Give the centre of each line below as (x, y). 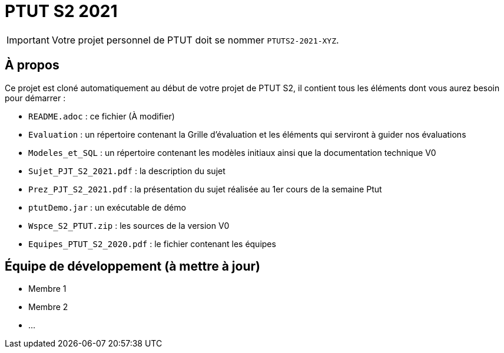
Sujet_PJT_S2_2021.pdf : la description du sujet (127, 171)
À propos (32, 65)
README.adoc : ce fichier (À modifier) (102, 116)
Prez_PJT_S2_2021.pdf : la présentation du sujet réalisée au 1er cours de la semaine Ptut (205, 189)
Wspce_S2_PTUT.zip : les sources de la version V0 (129, 225)
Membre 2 (48, 307)
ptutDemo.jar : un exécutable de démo (107, 207)
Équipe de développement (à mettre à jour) (132, 267)
